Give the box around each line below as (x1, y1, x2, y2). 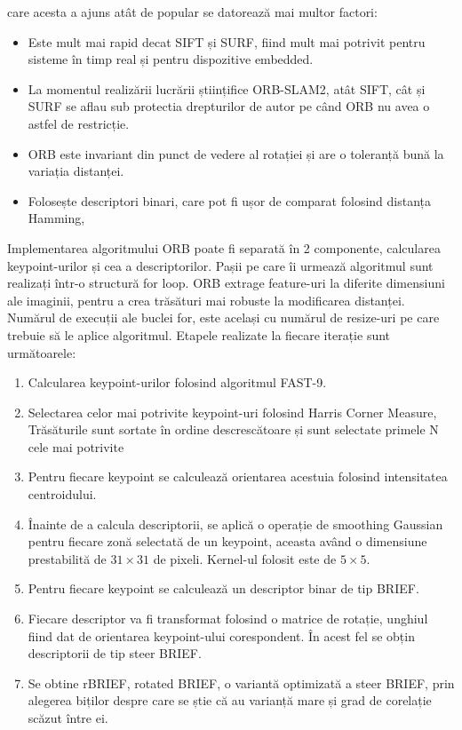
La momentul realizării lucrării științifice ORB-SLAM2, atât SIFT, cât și (28, 79, 426, 98)
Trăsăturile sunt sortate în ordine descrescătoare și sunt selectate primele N (28, 420, 439, 439)
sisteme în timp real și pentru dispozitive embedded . (28, 50, 314, 68)
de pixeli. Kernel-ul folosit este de (153, 549, 337, 567)
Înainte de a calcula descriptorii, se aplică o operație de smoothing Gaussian (28, 514, 443, 533)
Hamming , (28, 209, 85, 227)
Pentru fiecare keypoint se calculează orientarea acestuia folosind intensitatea (28, 467, 448, 486)
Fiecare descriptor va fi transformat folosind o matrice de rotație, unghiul (28, 609, 428, 628)
